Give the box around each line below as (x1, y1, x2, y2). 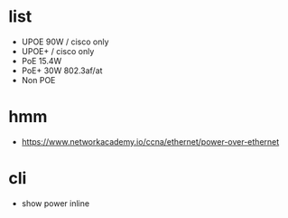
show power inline (21, 197, 90, 209)
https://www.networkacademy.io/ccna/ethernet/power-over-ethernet (21, 136, 280, 147)
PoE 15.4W (21, 55, 62, 66)
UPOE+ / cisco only (21, 45, 95, 56)
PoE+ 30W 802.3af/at (21, 65, 103, 76)
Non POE (21, 74, 56, 85)
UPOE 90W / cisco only (21, 36, 109, 47)
